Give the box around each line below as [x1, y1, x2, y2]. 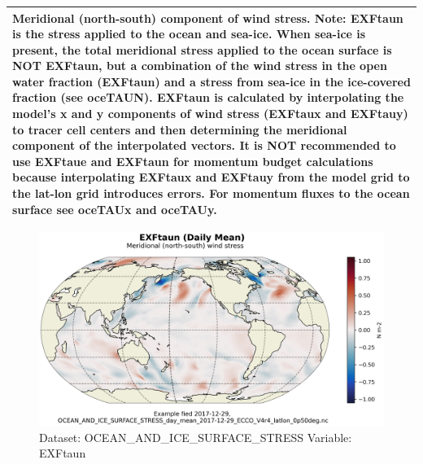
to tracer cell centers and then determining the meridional [12, 120, 347, 138]
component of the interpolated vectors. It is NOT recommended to [12, 137, 396, 154]
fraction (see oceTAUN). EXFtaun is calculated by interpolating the [12, 89, 404, 106]
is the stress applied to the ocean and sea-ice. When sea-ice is [12, 25, 366, 42]
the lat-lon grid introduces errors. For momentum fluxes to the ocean [12, 185, 410, 202]
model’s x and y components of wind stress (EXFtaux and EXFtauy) [12, 105, 408, 122]
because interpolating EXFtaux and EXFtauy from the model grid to [12, 169, 410, 186]
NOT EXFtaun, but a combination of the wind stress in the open [12, 57, 387, 74]
